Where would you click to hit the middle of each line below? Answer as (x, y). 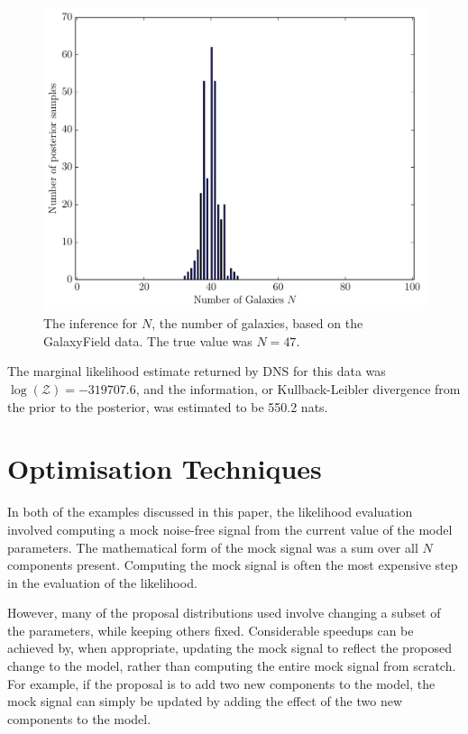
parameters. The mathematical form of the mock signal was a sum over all (213, 547)
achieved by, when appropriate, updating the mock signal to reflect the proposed (230, 648)
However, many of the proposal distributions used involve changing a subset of (224, 613)
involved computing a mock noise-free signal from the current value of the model (230, 529)
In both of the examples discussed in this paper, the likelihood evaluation (210, 512)
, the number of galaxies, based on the (257, 323)
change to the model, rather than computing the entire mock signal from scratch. (232, 666)
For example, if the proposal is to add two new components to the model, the (221, 683)
